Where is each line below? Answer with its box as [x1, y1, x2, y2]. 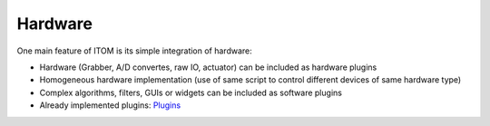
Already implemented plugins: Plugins [39, 100, 181, 111]
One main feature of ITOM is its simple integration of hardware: [16, 45, 253, 56]
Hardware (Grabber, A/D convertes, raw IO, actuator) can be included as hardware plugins [39, 62, 377, 73]
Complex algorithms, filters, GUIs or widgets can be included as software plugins [39, 87, 342, 98]
